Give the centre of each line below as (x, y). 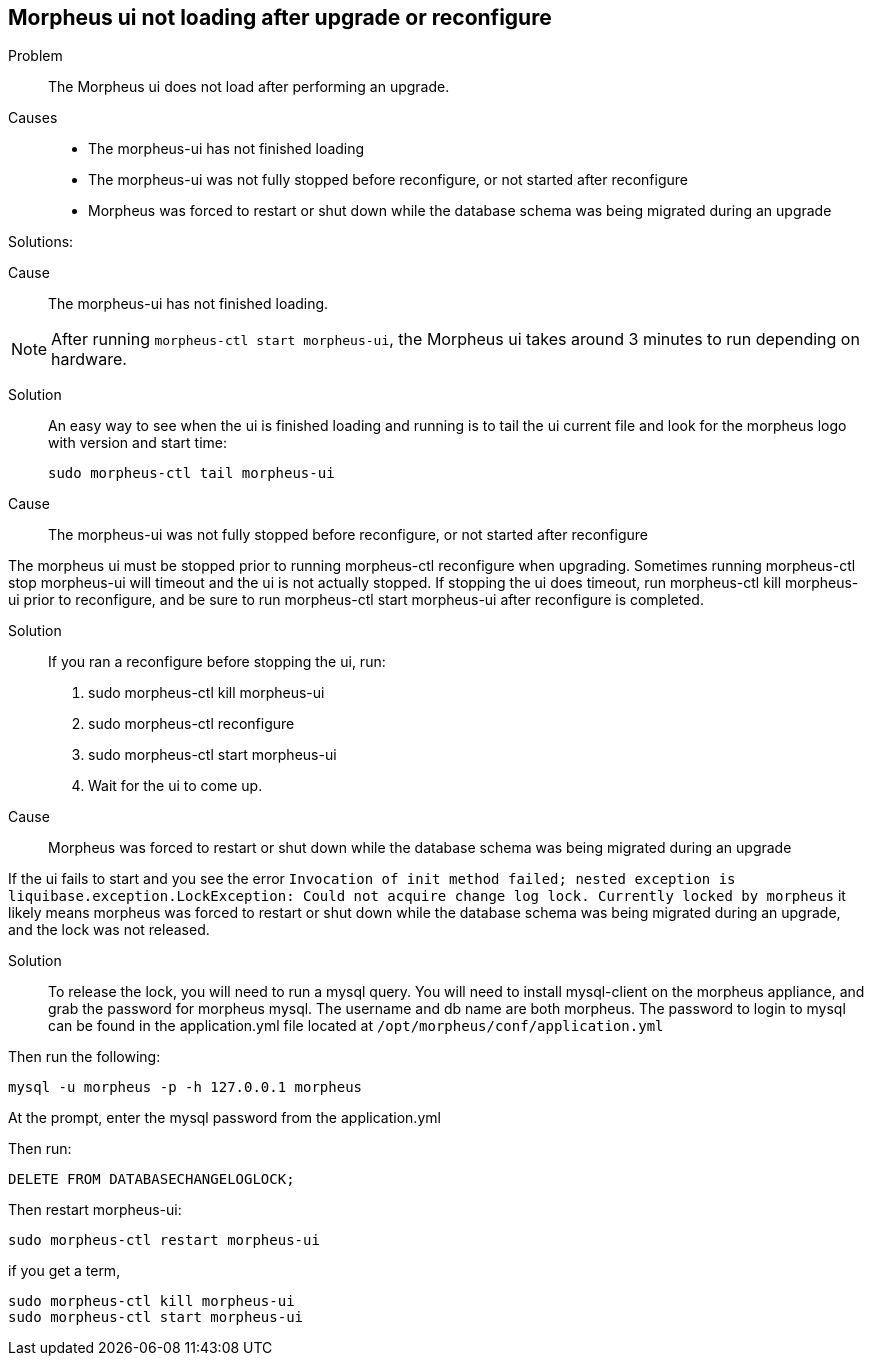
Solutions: (41, 242)
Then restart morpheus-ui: (95, 1210)
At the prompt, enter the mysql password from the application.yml (224, 1118)
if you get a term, (64, 1271)
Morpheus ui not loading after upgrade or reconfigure (280, 17)
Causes (33, 118)
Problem (35, 56)
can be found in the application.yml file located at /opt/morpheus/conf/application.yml (356, 1026)
